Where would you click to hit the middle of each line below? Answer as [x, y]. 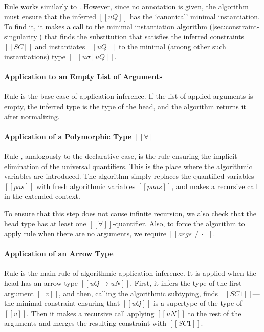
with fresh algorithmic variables [86, 186]
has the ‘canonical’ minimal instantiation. [195, 16]
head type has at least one [45, 223]
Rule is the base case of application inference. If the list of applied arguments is [129, 96]
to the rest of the [215, 313]
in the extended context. [42, 196]
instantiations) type [35, 56]
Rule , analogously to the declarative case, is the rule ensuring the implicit [121, 155]
